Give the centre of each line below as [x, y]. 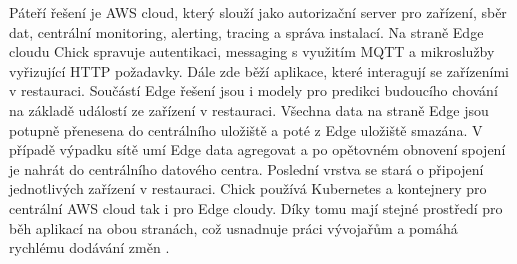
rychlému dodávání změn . [89, 247]
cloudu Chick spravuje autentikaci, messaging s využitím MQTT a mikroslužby [252, 51]
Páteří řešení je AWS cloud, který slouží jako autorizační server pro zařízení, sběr [258, 12]
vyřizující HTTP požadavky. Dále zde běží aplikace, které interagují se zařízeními [259, 70]
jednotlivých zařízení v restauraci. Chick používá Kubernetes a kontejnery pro [248, 188]
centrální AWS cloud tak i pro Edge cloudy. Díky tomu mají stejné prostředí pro [256, 207]
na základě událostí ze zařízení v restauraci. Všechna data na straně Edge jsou [249, 109]
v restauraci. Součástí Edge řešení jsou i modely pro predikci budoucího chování [253, 90]
